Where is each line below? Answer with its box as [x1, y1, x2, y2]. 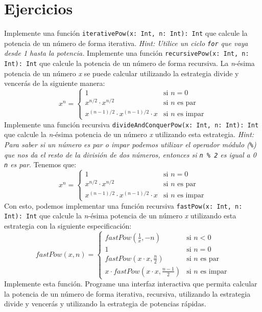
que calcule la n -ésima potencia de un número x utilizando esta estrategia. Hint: [4, 129, 254, 140]
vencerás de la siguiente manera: [4, 78, 105, 88]
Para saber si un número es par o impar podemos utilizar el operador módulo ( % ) [4, 139, 256, 149]
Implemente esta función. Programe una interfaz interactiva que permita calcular [4, 278, 257, 289]
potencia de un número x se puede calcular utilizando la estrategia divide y [4, 68, 239, 78]
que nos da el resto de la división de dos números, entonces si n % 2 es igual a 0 [4, 149, 256, 160]
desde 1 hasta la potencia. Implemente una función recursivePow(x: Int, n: [4, 48, 249, 58]
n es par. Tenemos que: [4, 159, 77, 170]
